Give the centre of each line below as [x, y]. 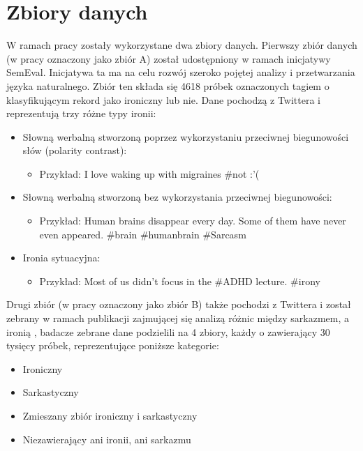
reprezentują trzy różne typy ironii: [81, 113]
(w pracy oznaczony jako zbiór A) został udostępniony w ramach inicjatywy [169, 58]
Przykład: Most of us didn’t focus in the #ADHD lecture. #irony [180, 281]
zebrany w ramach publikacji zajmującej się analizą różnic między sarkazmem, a [178, 318]
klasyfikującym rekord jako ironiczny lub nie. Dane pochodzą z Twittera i [164, 99]
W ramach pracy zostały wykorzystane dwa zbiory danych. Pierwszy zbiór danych [182, 45]
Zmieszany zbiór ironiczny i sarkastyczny [110, 415]
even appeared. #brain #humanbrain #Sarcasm [143, 234]
